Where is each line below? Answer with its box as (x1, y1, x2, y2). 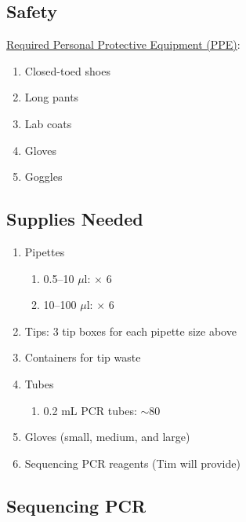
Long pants (24, 89, 79, 105)
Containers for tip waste (24, 349, 141, 366)
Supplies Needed (6, 207, 143, 231)
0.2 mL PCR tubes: (43, 402, 137, 418)
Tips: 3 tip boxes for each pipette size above (24, 322, 237, 339)
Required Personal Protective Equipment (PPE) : (6, 36, 241, 53)
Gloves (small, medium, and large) (24, 428, 190, 445)
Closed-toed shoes (24, 62, 110, 79)
